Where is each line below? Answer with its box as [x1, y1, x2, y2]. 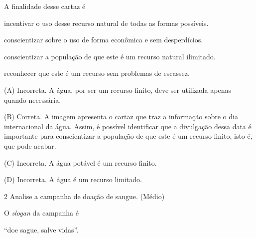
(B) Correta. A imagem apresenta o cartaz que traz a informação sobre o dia [4, 111, 238, 122]
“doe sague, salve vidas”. [4, 224, 79, 235]
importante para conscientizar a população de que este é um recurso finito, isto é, [4, 131, 253, 141]
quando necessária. [4, 94, 61, 105]
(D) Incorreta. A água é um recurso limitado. [4, 174, 142, 185]
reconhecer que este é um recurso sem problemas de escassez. [4, 68, 190, 78]
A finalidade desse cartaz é [4, 1, 86, 11]
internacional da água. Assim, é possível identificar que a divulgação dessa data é [4, 121, 252, 131]
